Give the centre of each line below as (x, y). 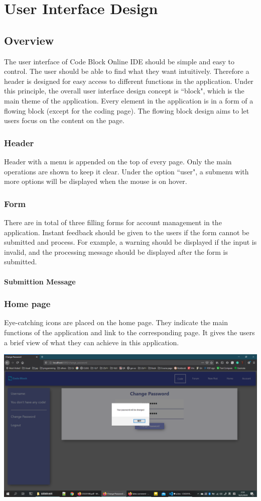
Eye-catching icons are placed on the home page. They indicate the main (116, 322)
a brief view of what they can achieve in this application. (92, 342)
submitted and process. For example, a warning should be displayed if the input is (130, 242)
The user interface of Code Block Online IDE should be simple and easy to (119, 61)
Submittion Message (40, 281)
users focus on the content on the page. (64, 120)
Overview (29, 40)
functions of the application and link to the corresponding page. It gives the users (129, 332)
